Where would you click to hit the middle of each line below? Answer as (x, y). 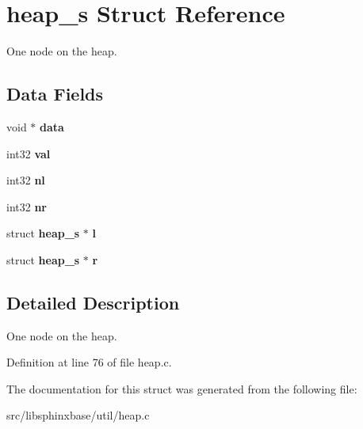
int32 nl (26, 180)
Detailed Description (93, 302)
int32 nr (27, 206)
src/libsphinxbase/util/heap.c (78, 415)
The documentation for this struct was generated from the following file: (182, 388)
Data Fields (55, 94)
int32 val (29, 153)
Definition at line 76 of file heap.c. (89, 362)
